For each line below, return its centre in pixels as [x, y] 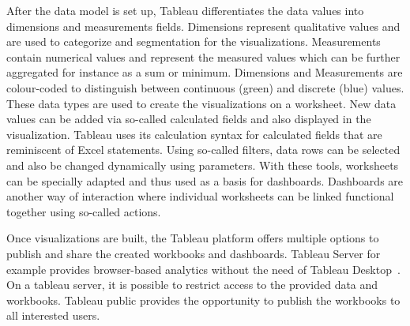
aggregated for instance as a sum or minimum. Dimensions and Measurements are [205, 72]
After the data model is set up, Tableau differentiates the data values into [185, 10]
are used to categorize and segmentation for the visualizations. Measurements [194, 41]
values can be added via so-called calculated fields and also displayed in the [189, 119]
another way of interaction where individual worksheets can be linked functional [200, 196]
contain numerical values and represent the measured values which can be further [203, 56]
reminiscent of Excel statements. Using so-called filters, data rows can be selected [203, 150]
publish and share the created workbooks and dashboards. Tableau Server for [194, 253]
